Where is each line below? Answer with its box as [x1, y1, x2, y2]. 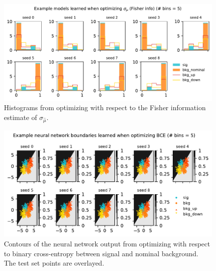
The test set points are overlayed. [4, 258, 105, 268]
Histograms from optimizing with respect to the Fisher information [4, 102, 206, 113]
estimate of [4, 112, 37, 122]
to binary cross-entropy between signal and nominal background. [4, 248, 198, 258]
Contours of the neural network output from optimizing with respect [4, 238, 210, 248]
